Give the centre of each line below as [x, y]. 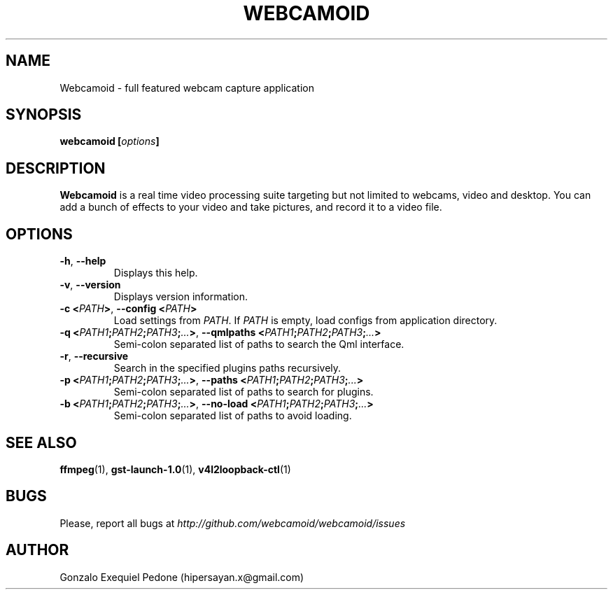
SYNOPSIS [44, 115]
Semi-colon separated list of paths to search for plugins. [244, 392]
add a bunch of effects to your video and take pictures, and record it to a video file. [251, 207]
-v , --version [90, 285]
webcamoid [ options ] [110, 141]
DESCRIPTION [56, 168]
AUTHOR [37, 550]
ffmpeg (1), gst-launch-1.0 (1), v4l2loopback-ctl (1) [175, 469]
